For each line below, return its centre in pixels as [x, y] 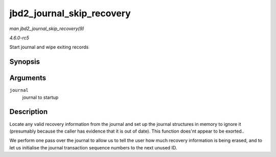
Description [29, 112]
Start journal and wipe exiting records [49, 47]
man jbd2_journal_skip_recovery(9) [47, 29]
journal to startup [40, 97]
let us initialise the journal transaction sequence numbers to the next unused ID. [93, 147]
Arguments [28, 78]
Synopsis [25, 62]
